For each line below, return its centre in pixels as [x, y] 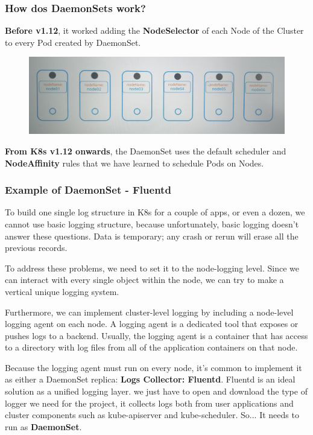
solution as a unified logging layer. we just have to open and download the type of [156, 391]
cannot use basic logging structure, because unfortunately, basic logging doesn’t [152, 224]
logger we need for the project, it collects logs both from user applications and [149, 403]
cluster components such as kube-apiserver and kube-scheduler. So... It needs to [152, 415]
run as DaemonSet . [43, 426]
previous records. [36, 248]
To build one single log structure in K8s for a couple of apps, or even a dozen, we [155, 212]
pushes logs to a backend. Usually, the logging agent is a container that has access [156, 335]
